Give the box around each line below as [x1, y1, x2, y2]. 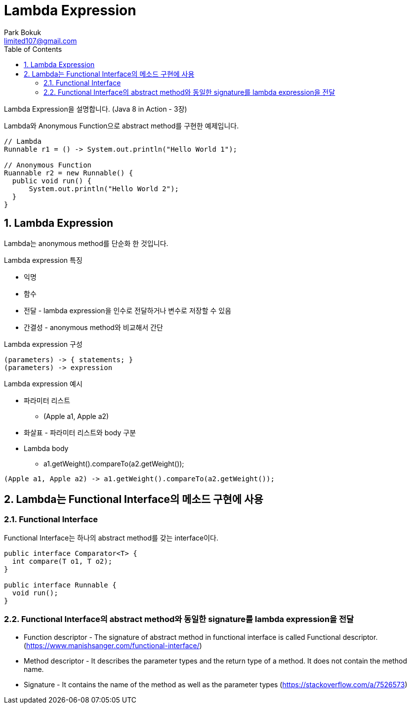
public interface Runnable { [4, 581, 117, 589]
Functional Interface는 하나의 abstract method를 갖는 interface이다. [4, 533, 219, 542]
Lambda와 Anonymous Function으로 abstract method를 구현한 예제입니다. [4, 121, 239, 130]
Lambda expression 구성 [4, 339, 82, 348]
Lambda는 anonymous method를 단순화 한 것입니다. [4, 239, 168, 248]
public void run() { [12, 176, 92, 185]
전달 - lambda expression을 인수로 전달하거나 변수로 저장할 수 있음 [24, 306, 232, 315]
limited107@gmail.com [4, 36, 77, 45]
